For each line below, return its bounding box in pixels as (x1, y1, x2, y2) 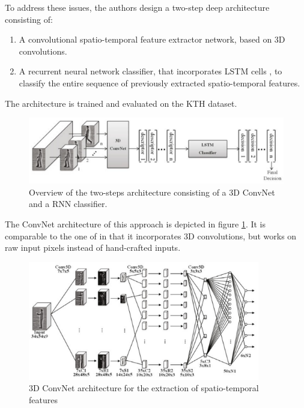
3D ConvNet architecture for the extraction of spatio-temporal (29, 382, 259, 394)
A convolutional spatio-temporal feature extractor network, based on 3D (19, 33, 285, 46)
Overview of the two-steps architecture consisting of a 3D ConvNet (29, 185, 275, 198)
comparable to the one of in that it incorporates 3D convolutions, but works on (5, 229, 297, 242)
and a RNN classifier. (29, 197, 108, 210)
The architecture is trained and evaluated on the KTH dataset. (5, 97, 237, 109)
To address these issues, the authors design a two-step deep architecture (5, 1, 270, 13)
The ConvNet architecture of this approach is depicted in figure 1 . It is (5, 218, 266, 230)
